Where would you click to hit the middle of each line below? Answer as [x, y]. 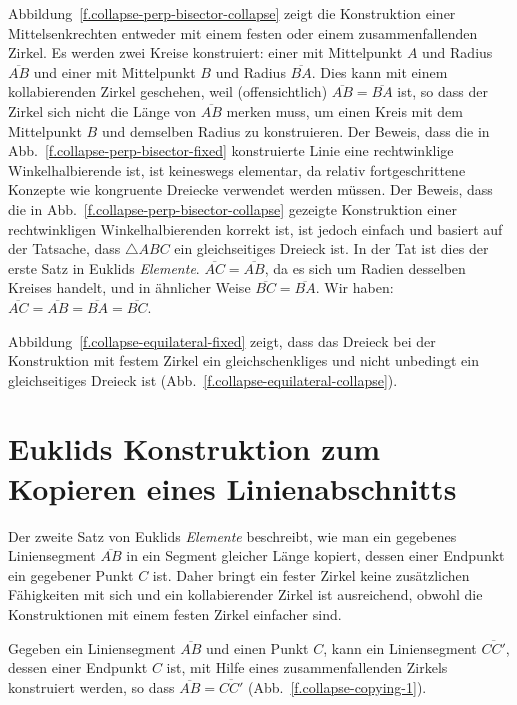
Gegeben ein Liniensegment [92, 647]
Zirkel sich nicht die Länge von [102, 110]
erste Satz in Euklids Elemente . [104, 267]
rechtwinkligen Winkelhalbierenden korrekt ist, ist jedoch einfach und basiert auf [255, 228]
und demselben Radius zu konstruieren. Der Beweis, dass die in [295, 130]
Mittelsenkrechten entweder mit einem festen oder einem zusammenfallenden [243, 32]
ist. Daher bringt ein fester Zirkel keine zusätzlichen [311, 574]
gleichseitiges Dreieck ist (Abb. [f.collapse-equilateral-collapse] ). [203, 379]
